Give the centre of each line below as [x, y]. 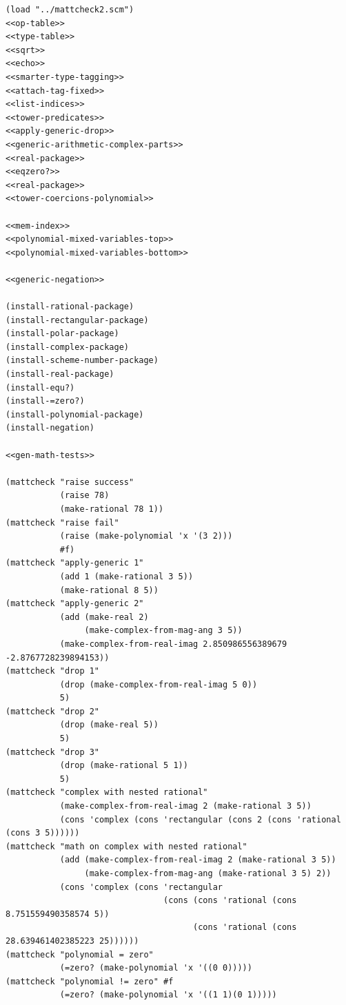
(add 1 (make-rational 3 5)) [126, 576]
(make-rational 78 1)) [112, 509]
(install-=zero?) [45, 401]
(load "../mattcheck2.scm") [70, 10]
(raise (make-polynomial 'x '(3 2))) [146, 536]
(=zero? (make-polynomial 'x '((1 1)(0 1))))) [168, 995]
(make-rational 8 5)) [109, 590]
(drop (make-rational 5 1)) [124, 766]
